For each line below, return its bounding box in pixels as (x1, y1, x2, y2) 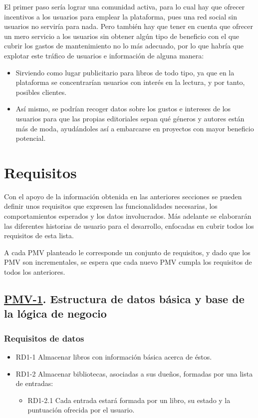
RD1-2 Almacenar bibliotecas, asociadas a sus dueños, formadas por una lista (15, 368, 253, 379)
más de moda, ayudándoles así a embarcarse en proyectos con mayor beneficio (15, 123, 254, 133)
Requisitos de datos (4, 332, 84, 344)
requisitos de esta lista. (4, 230, 74, 241)
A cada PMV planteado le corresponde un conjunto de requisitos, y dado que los (4, 247, 251, 257)
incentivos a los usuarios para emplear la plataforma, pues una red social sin (4, 11, 238, 21)
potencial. (15, 133, 46, 143)
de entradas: (15, 378, 53, 389)
